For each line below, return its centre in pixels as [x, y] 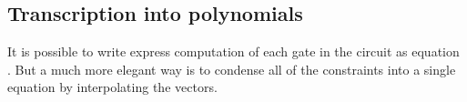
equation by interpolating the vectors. [112, 87]
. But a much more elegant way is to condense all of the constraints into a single [232, 69]
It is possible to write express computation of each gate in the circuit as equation [233, 51]
